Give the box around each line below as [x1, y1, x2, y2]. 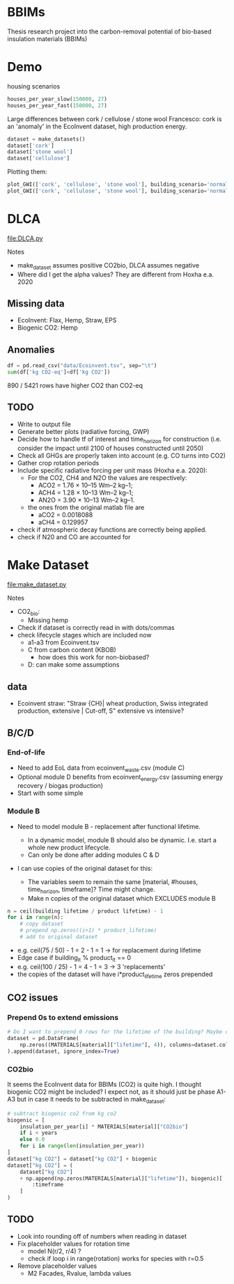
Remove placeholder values [17, 1262, 97, 1270]
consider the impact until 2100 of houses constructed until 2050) [17, 444, 204, 452]
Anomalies [7, 343, 55, 355]
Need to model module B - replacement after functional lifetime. [17, 822, 201, 830]
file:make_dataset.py [7, 580, 67, 589]
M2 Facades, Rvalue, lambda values [27, 1269, 132, 1277]
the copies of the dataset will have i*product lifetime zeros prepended [17, 970, 213, 980]
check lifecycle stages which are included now [17, 631, 152, 640]
